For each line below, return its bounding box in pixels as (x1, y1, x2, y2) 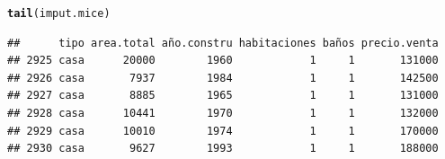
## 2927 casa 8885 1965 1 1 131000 (7, 89, 439, 102)
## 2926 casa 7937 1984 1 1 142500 (7, 71, 439, 84)
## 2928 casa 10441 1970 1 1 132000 (7, 107, 439, 120)
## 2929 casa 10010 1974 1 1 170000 (7, 124, 439, 137)
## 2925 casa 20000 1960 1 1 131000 (7, 54, 439, 67)
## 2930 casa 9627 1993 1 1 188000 (7, 142, 439, 155)
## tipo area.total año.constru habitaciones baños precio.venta (7, 36, 439, 49)
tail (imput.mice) (7, 7, 111, 20)
